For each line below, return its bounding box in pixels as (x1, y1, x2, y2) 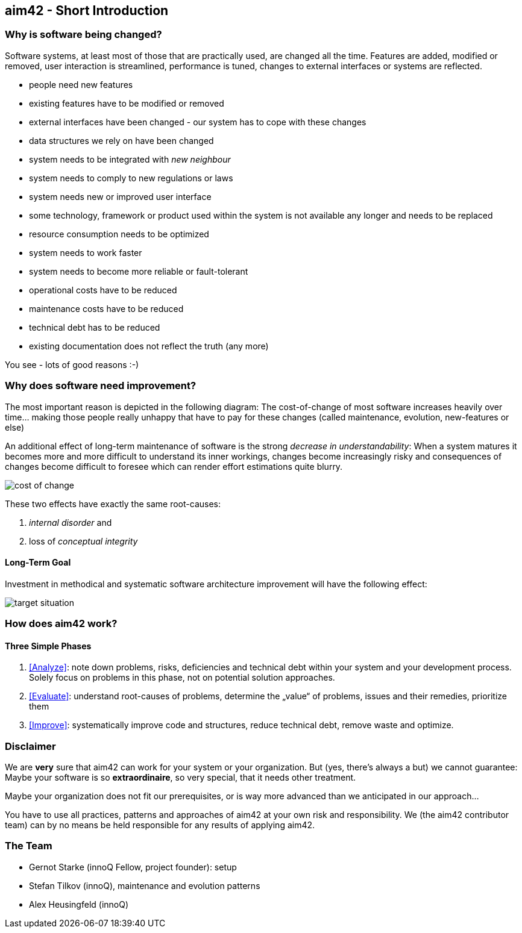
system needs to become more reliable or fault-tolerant (29, 266, 248, 276)
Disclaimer (5, 740, 56, 752)
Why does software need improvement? (5, 379, 197, 392)
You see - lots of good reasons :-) (5, 359, 139, 370)
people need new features (29, 79, 133, 90)
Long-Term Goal (5, 557, 71, 568)
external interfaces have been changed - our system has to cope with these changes (29, 116, 366, 127)
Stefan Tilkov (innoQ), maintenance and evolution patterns (29, 880, 260, 891)
